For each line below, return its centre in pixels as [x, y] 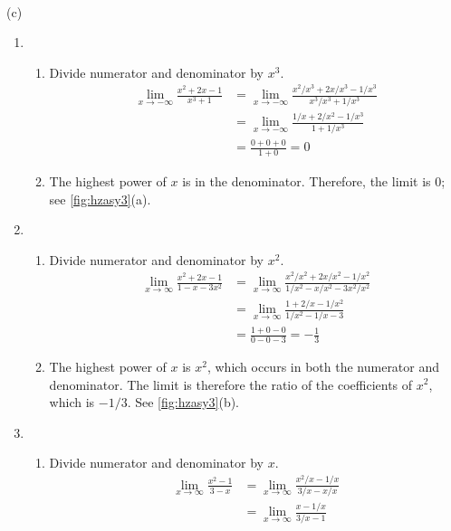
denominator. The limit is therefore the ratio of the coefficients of [231, 384]
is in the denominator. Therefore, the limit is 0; [314, 180]
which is [72, 402]
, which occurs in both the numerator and [323, 366]
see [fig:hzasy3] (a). [100, 199]
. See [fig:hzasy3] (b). [183, 402]
